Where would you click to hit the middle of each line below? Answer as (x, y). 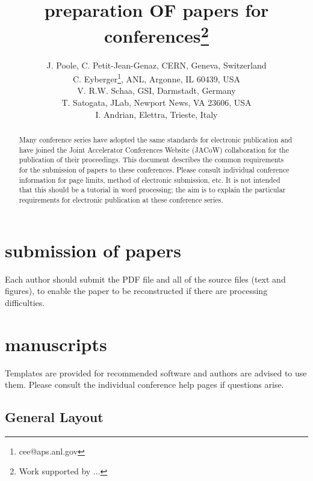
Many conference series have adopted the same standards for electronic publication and (156, 140)
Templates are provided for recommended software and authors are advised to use (156, 372)
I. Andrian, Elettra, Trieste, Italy (156, 114)
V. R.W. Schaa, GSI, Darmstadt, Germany (156, 90)
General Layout (54, 417)
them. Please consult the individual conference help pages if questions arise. (144, 384)
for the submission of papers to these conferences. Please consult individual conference (154, 170)
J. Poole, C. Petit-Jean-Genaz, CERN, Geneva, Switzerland (156, 65)
